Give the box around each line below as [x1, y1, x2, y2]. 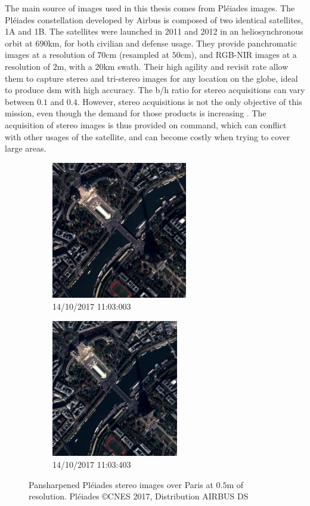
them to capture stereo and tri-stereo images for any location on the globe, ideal [5, 72, 298, 84]
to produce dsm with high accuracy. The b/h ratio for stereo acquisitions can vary [5, 84, 305, 96]
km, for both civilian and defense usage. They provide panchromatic [48, 36, 297, 49]
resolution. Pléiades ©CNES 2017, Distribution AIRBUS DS [29, 490, 249, 502]
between [5, 95, 35, 107]
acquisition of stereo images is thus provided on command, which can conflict [5, 118, 287, 131]
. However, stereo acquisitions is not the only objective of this [77, 95, 302, 107]
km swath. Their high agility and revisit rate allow [103, 60, 289, 72]
